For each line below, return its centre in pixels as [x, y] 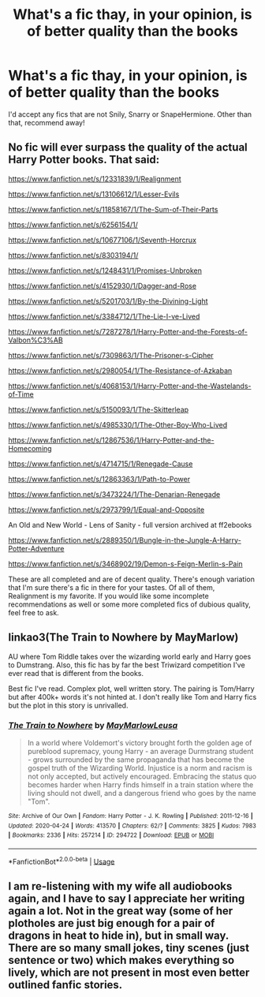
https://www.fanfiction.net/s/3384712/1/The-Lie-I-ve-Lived [104, 316]
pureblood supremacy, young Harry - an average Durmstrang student [140, 751]
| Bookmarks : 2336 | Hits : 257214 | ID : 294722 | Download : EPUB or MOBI [111, 835]
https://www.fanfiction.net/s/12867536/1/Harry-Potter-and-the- [111, 440]
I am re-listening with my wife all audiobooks [120, 886]
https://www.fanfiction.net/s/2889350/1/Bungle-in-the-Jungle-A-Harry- [125, 540]
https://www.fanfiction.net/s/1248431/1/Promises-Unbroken [105, 271]
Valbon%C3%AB [35, 340]
